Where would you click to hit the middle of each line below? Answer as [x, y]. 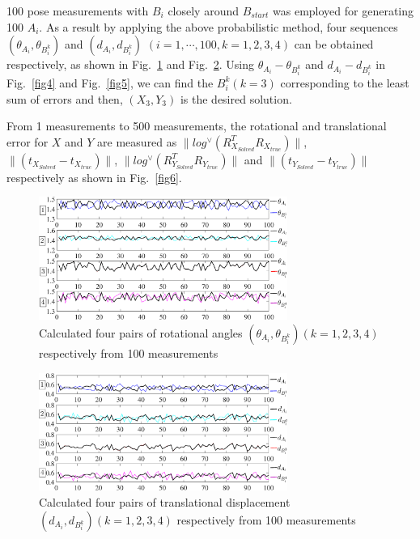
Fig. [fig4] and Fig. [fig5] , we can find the [110, 82]
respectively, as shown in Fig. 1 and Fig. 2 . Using [131, 64]
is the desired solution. [236, 98]
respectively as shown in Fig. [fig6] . [94, 177]
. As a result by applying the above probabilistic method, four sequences [218, 26]
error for [28, 141]
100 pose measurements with [78, 11]
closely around [204, 11]
